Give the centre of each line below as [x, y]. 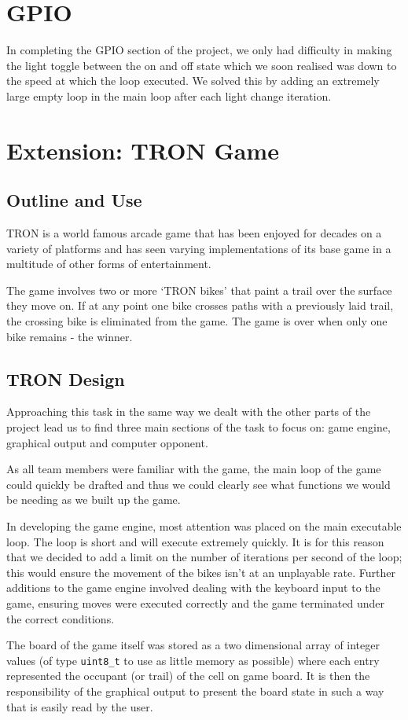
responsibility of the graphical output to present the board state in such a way [195, 691]
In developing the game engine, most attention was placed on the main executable [204, 526]
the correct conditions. [61, 618]
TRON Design [66, 378]
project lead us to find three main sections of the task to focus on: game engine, [198, 427]
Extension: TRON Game [143, 150]
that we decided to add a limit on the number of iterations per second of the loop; [204, 557]
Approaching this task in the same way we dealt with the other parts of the [189, 411]
